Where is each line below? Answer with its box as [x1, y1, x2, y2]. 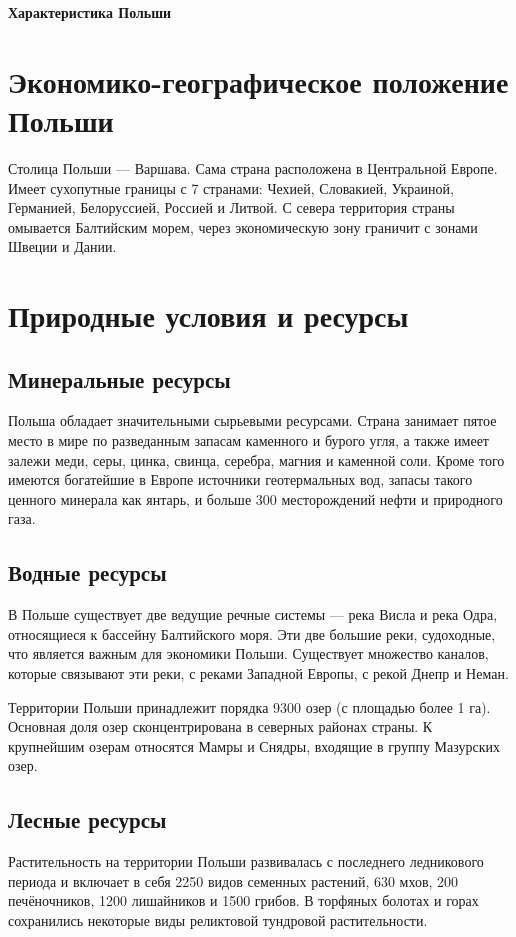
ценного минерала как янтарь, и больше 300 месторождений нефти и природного [8, 488, 503, 509]
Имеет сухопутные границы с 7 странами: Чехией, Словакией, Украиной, [8, 177, 454, 198]
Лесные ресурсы [8, 804, 167, 835]
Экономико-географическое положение [8, 60, 509, 101]
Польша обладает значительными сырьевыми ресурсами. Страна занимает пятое [8, 410, 497, 431]
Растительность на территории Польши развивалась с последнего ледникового [8, 851, 484, 872]
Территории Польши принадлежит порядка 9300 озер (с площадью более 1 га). [8, 696, 491, 717]
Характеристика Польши [8, 2, 172, 22]
